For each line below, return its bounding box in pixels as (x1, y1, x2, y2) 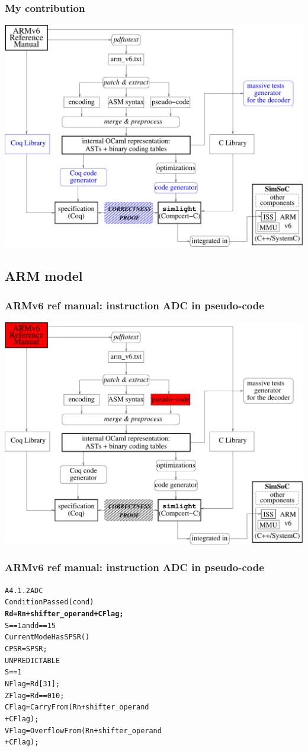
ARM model (5, 267, 83, 285)
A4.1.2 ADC (5, 586, 43, 595)
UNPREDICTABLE (5, 656, 60, 665)
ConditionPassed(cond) (5, 598, 94, 607)
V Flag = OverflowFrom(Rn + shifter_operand (5, 726, 162, 735)
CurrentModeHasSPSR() (5, 633, 90, 642)
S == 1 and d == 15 (5, 621, 56, 630)
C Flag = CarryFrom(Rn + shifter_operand (5, 703, 149, 712)
